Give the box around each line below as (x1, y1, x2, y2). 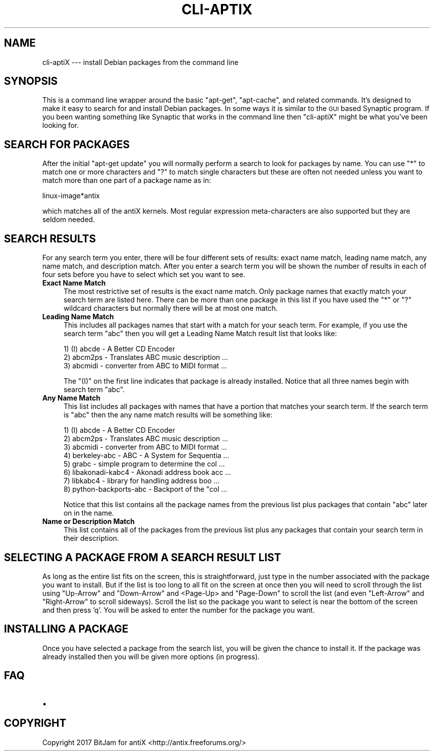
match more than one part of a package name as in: (42, 176, 211, 185)
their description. (63, 534, 119, 543)
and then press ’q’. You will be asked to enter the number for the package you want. (42, 605, 315, 614)
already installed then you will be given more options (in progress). (42, 652, 260, 661)
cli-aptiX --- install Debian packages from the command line (42, 58, 239, 66)
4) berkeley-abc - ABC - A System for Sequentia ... (63, 451, 229, 460)
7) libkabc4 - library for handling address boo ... (63, 476, 220, 485)
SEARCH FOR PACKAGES (4, 138, 130, 151)
